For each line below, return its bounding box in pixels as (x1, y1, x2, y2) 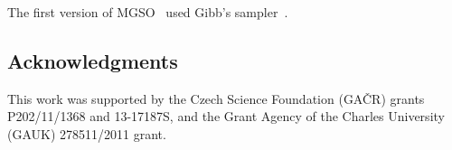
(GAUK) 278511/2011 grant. (7, 124, 166, 143)
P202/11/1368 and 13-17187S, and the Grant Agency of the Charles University (7, 107, 445, 126)
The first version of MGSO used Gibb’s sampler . (7, 3, 288, 21)
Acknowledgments (7, 46, 178, 74)
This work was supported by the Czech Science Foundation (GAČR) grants (7, 89, 425, 108)
